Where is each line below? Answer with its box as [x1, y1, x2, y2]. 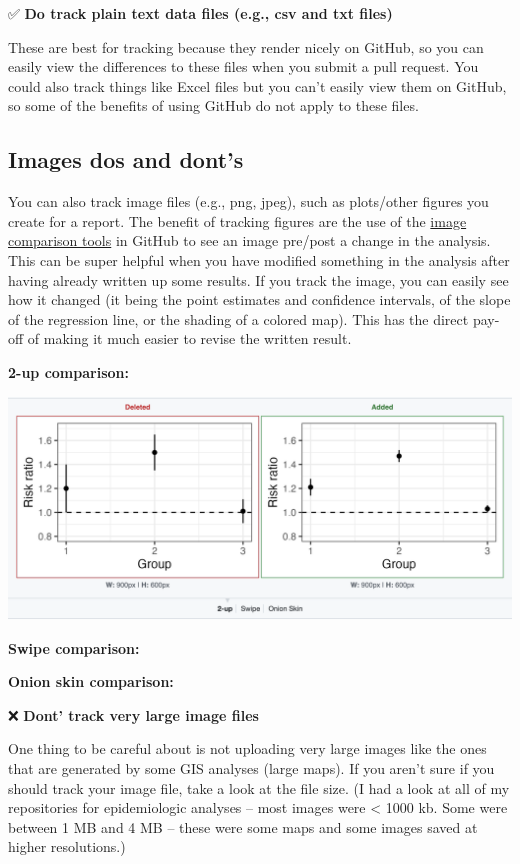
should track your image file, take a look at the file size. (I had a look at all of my [8, 777, 510, 798]
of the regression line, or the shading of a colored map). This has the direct [8, 308, 469, 329]
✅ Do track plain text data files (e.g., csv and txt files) [8, 3, 393, 23]
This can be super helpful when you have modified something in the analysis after [8, 249, 510, 270]
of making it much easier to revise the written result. [27, 328, 352, 349]
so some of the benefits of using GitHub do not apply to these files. [8, 95, 419, 116]
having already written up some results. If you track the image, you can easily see [8, 269, 509, 290]
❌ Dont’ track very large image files [8, 704, 259, 725]
